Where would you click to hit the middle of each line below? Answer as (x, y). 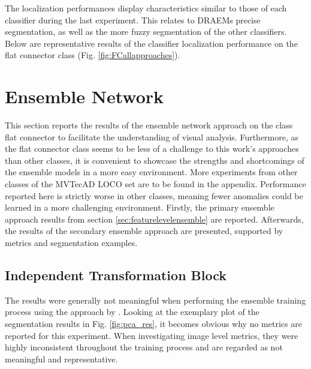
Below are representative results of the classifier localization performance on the (151, 43)
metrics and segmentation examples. (71, 243)
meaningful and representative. (61, 358)
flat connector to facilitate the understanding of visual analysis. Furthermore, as (152, 136)
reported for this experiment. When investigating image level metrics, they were (152, 335)
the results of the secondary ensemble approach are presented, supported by (144, 231)
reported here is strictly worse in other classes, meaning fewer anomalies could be (154, 195)
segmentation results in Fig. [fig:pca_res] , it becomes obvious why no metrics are (153, 324)
